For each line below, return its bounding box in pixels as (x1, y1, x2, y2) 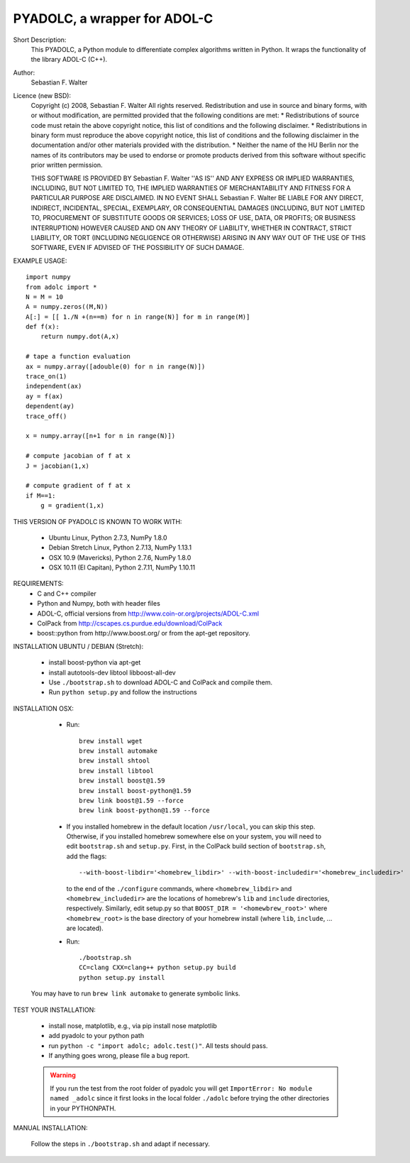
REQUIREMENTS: (13, 579, 64, 588)
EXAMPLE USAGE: (13, 256, 67, 265)
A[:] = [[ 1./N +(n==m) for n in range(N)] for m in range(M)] (26, 312, 250, 321)
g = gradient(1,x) (40, 501, 105, 510)
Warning (50, 1071, 76, 1079)
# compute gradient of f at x (26, 481, 131, 490)
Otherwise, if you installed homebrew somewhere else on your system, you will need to (66, 832, 322, 841)
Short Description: (13, 36, 67, 44)
